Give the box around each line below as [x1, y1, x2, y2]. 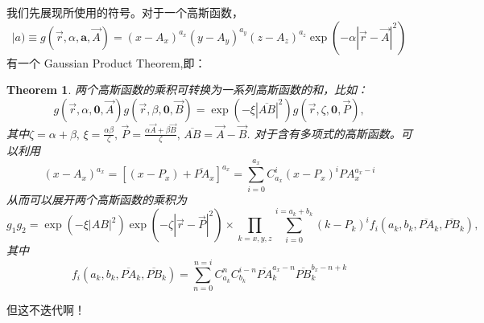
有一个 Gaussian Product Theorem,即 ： [6, 54, 206, 71]
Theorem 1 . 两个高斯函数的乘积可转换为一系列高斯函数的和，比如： [6, 81, 368, 98]
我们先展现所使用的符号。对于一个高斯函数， [6, 4, 243, 20]
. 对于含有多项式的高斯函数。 [246, 125, 401, 141]
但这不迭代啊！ [6, 301, 85, 318]
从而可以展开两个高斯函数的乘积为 [6, 190, 187, 207]
